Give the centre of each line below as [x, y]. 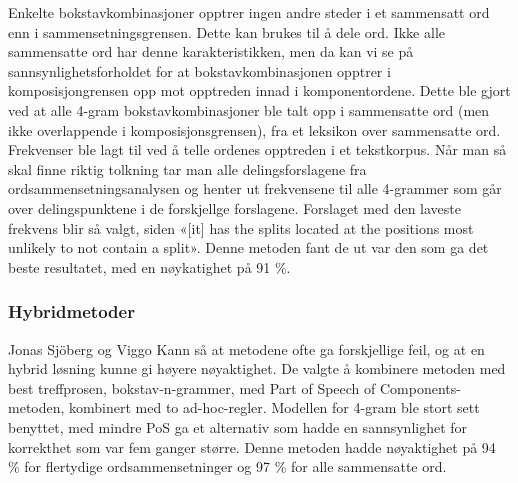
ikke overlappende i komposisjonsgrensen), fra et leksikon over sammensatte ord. [254, 129]
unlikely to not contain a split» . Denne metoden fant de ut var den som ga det [248, 247]
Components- [420, 387]
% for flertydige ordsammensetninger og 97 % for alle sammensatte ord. [227, 466]
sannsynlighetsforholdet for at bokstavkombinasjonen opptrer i [199, 70]
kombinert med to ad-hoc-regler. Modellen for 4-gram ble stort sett [274, 407]
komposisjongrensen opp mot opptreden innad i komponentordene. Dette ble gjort [259, 90]
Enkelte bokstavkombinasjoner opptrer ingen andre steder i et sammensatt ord [249, 12]
